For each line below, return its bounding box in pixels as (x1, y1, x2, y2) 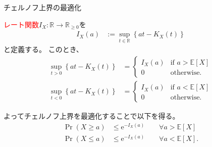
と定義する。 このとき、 (4, 44, 83, 55)
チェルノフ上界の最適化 (4, 2, 81, 12)
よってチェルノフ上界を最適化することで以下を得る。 (4, 111, 180, 121)
